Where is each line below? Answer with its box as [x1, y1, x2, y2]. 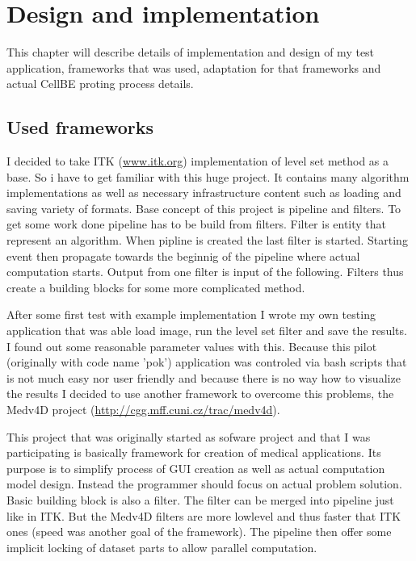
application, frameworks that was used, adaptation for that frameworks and [6, 59, 381, 76]
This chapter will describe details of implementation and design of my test [6, 44, 375, 61]
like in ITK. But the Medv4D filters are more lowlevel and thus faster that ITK [6, 507, 401, 524]
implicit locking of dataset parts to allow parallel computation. [6, 538, 317, 555]
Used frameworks [6, 115, 153, 140]
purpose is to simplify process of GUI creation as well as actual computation [6, 459, 385, 476]
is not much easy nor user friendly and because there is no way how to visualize [6, 369, 401, 386]
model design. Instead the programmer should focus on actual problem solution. [6, 475, 402, 492]
